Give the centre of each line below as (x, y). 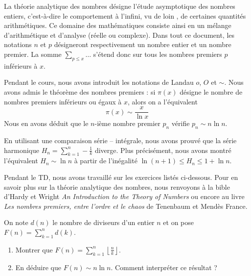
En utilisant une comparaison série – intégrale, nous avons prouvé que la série (120, 140)
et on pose (179, 222)
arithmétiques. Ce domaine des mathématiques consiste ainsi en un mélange (118, 25)
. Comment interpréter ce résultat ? (164, 267)
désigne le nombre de (211, 91)
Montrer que (34, 249)
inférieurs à (21, 65)
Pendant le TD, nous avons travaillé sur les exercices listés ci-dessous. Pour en (121, 177)
